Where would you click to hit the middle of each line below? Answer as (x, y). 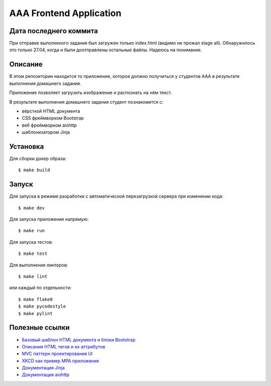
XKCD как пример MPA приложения (60, 361)
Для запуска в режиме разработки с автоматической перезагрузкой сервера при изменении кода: (116, 197)
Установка (27, 147)
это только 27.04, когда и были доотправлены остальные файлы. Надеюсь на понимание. (106, 50)
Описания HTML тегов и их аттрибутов (63, 346)
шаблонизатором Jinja (46, 132)
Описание (26, 65)
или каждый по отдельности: (40, 288)
